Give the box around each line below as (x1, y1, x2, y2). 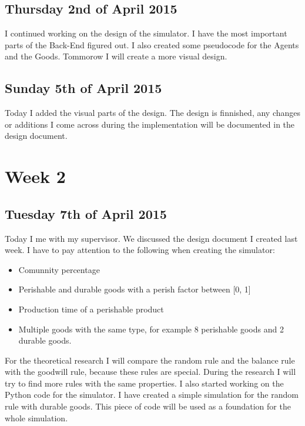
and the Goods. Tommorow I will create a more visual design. (5, 50, 227, 62)
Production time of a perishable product (18, 302, 164, 315)
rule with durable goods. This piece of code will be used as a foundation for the (5, 400, 291, 412)
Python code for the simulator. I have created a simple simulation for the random (5, 388, 299, 401)
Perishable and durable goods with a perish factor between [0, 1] (18, 283, 251, 295)
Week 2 (5, 164, 66, 188)
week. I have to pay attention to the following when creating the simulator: (5, 244, 275, 256)
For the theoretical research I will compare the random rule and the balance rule (5, 354, 295, 366)
